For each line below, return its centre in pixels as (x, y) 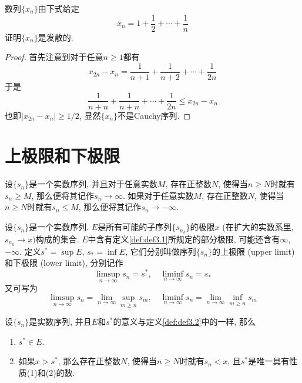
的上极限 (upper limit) (253, 251)
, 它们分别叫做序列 (161, 251)
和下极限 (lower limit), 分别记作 (64, 263)
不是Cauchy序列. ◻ (154, 115)
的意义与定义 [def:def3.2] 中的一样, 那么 (184, 322)
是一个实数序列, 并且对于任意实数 (93, 184)
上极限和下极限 (63, 156)
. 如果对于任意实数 (158, 195)
